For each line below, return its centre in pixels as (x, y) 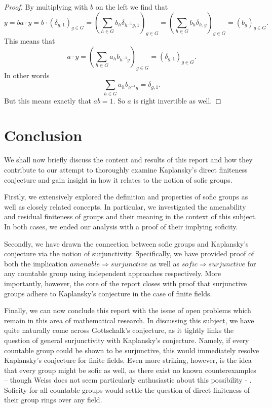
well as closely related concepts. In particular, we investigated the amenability (125, 206)
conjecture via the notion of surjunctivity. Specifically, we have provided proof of (129, 253)
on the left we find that (132, 7)
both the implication (36, 263)
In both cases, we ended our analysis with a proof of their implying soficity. (121, 226)
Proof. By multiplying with (46, 7)
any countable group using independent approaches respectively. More (113, 273)
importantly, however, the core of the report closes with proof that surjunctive (126, 283)
